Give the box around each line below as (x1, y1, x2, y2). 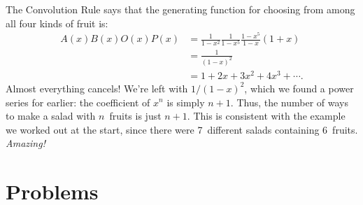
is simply (166, 94, 205, 109)
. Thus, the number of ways (230, 94, 349, 109)
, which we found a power (244, 80, 354, 95)
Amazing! (6, 136, 45, 150)
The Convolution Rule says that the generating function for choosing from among (6, 2, 355, 16)
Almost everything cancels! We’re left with (6, 80, 188, 95)
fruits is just (109, 108, 162, 123)
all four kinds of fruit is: (6, 15, 108, 30)
